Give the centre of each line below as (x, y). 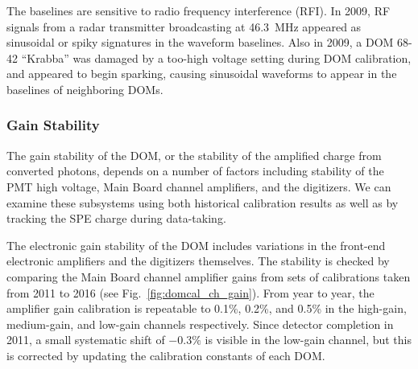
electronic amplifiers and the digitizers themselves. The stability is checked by (198, 261)
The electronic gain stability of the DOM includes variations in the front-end (196, 245)
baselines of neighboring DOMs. (85, 89)
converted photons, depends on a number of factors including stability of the (195, 171)
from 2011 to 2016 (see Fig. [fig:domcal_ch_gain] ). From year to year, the (190, 292)
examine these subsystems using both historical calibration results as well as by (203, 202)
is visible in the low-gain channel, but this (308, 340)
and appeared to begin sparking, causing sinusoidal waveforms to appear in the (202, 74)
